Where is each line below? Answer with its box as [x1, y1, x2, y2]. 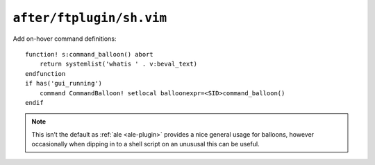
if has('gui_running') [25, 79, 103, 88]
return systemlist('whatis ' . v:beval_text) [39, 60, 198, 68]
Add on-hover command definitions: [12, 35, 117, 43]
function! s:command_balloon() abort [25, 50, 154, 58]
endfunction [25, 70, 66, 77]
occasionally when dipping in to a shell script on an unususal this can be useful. [31, 140, 260, 148]
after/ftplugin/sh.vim [12, 10, 167, 26]
